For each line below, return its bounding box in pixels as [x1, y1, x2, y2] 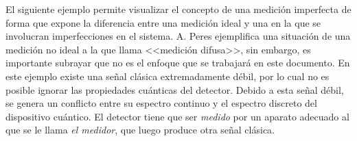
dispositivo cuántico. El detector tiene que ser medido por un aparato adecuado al [5, 109, 349, 123]
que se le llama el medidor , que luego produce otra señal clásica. [5, 123, 275, 137]
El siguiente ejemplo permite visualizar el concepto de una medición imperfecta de [5, 2, 352, 16]
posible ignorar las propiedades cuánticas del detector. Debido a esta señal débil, [5, 82, 344, 97]
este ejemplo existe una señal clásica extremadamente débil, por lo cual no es [5, 68, 330, 83]
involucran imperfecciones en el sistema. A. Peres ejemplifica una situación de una [5, 29, 351, 43]
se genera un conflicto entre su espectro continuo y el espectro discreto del [5, 96, 317, 110]
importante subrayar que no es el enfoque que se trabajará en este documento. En [5, 55, 350, 70]
